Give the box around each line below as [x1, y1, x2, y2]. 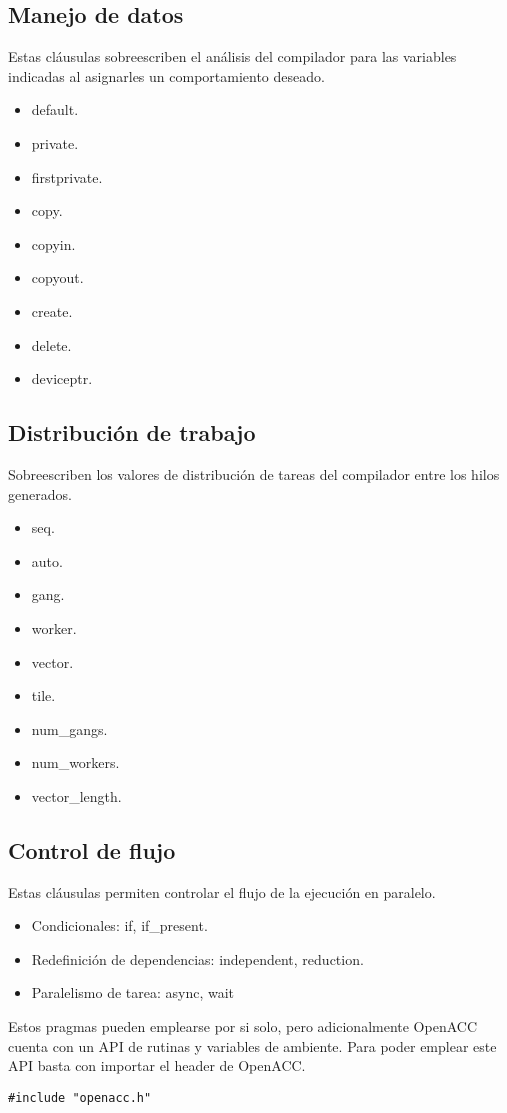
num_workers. [31, 752, 120, 773]
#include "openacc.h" [8, 1090, 152, 1105]
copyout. [31, 267, 84, 288]
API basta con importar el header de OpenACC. [8, 1055, 306, 1076]
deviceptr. [31, 368, 93, 389]
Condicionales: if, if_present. [31, 915, 208, 936]
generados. [8, 483, 72, 504]
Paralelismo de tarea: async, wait [31, 982, 235, 1003]
